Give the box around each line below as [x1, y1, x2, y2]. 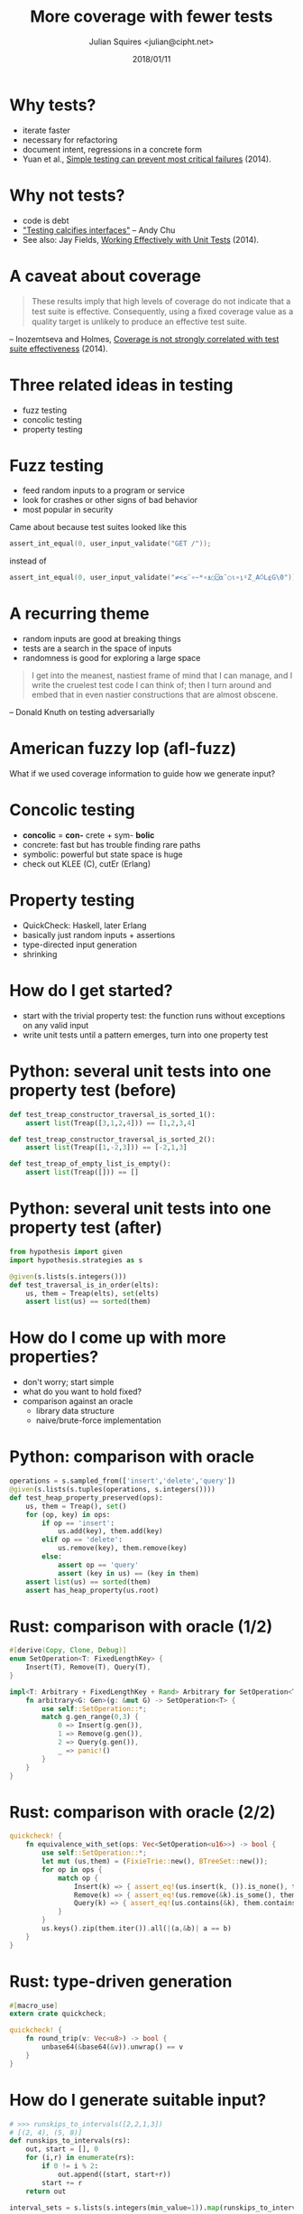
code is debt [22, 215, 69, 226]
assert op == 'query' [57, 1560, 140, 1569]
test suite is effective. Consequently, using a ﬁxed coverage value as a [31, 305, 294, 317]
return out [25, 2187, 67, 2196]
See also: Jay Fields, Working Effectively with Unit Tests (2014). [22, 234, 260, 245]
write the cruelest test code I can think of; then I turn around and [31, 680, 272, 691]
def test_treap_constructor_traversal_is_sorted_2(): [9, 1135, 216, 1144]
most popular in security [22, 504, 114, 516]
